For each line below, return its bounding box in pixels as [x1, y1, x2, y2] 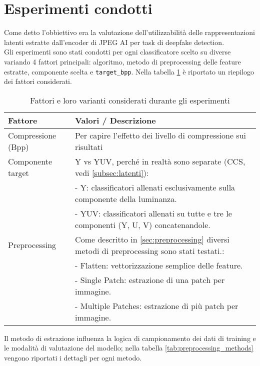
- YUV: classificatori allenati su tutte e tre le [75, 207, 232, 219]
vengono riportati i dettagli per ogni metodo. [4, 352, 142, 362]
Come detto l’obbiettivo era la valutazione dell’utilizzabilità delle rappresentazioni [4, 27, 255, 37]
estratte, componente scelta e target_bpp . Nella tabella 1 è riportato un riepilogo [4, 66, 254, 76]
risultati [75, 140, 103, 152]
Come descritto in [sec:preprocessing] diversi [75, 233, 229, 245]
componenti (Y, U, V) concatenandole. [75, 218, 210, 230]
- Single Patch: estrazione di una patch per [75, 273, 225, 285]
